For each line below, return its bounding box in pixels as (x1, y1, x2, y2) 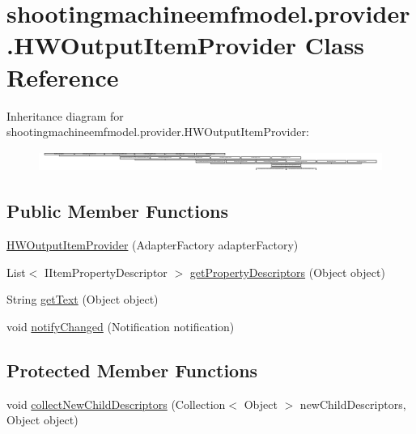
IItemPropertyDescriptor (44, 263, 168, 280)
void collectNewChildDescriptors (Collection (6, 395, 226, 412)
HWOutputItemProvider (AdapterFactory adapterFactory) (6, 236, 299, 253)
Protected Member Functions (6, 357, 258, 382)
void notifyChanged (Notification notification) (6, 317, 235, 334)
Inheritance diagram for (6, 107, 124, 124)
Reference (6, 60, 119, 93)
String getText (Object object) (6, 291, 159, 308)
